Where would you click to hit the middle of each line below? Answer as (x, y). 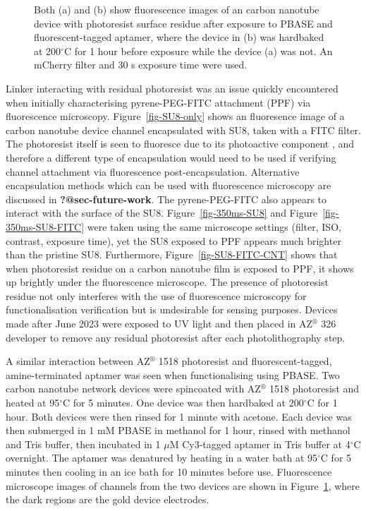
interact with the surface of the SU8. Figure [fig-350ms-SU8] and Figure (162, 213)
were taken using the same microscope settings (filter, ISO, (214, 226)
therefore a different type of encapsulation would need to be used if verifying (171, 157)
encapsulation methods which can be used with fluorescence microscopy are (169, 185)
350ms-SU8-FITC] (45, 226)
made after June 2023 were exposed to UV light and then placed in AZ (159, 324)
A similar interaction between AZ (78, 361)
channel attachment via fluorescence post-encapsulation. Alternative (153, 171)
